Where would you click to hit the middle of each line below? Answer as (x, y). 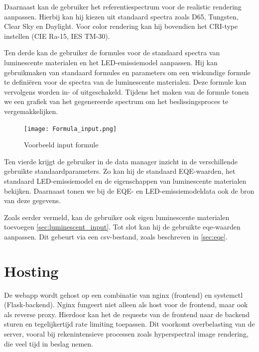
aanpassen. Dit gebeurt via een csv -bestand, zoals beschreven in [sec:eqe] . (116, 236)
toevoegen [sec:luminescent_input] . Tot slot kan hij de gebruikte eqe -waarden (122, 227)
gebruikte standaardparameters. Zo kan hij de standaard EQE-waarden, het (120, 171)
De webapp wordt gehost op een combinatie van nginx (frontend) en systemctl (124, 294)
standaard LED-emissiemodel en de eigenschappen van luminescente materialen (125, 180)
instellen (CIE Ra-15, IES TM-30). (57, 36)
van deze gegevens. (32, 200)
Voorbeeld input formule (61, 145)
